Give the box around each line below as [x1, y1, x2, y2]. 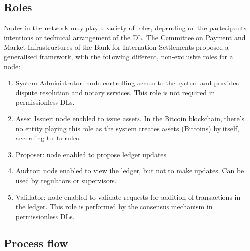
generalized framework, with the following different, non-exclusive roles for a [4, 51, 233, 61]
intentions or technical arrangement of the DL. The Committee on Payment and [4, 32, 246, 42]
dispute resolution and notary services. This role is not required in [15, 87, 215, 97]
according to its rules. [15, 133, 81, 143]
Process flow [4, 235, 68, 250]
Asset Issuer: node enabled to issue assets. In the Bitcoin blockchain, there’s [15, 113, 245, 123]
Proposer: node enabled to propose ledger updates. [15, 149, 168, 159]
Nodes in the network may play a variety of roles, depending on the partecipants [4, 23, 247, 33]
